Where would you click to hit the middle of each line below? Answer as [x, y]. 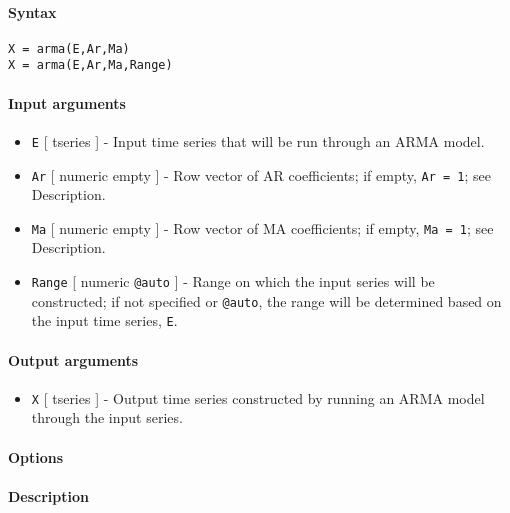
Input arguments [67, 102]
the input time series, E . [104, 320]
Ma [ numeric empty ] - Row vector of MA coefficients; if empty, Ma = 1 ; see [262, 227]
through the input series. [107, 417]
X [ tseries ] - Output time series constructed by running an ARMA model [258, 397]
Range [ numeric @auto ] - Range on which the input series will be [233, 281]
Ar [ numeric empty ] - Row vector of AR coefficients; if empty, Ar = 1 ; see [261, 174]
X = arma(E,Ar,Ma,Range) [90, 65]
